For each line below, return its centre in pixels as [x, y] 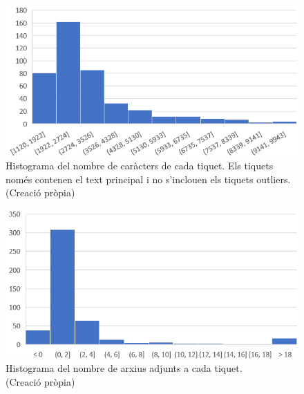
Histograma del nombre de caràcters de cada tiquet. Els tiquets [140, 166]
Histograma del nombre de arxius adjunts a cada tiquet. [124, 368]
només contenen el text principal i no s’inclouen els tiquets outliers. [148, 179]
